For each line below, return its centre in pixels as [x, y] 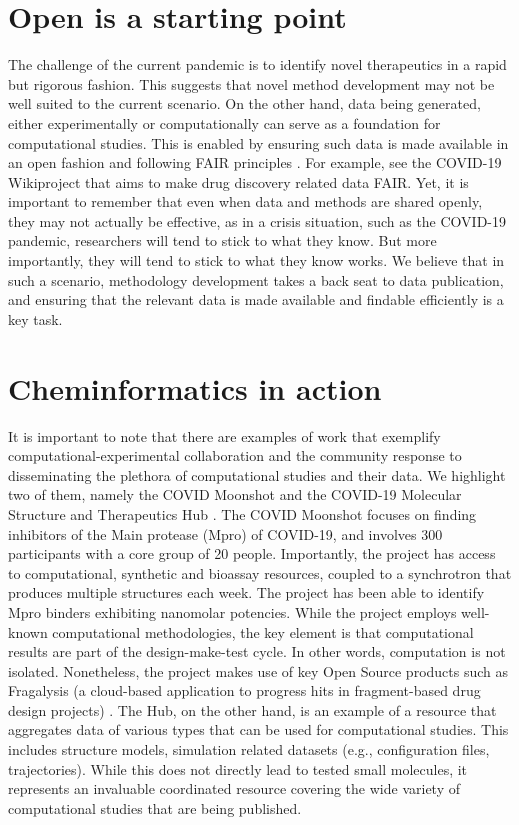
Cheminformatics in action [195, 387]
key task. [35, 318]
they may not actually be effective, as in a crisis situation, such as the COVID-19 [257, 220]
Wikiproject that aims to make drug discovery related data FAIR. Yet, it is [238, 181]
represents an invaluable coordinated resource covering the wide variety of [234, 788]
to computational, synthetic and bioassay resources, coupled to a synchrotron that [260, 572]
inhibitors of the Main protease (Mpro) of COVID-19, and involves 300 [225, 533]
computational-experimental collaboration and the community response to [235, 455]
